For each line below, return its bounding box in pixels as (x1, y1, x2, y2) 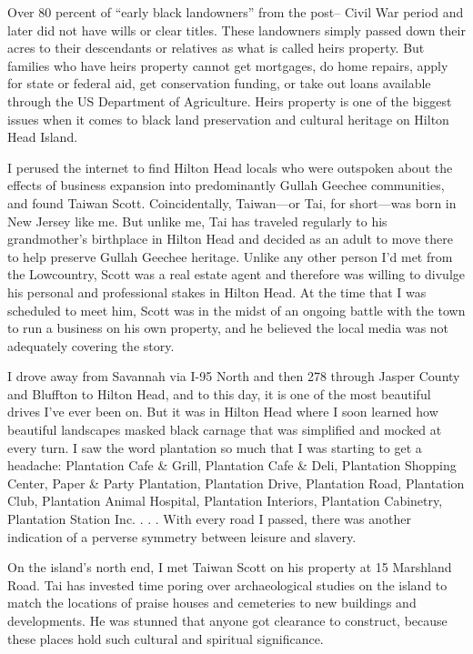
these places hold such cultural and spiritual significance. (7, 629, 324, 648)
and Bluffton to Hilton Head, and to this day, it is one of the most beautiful (7, 384, 431, 403)
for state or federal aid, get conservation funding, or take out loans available (7, 74, 431, 93)
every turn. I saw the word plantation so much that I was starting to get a (7, 438, 422, 457)
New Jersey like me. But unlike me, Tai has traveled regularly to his (7, 211, 387, 230)
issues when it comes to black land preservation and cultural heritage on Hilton (7, 109, 449, 128)
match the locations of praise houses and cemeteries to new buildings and (7, 593, 417, 612)
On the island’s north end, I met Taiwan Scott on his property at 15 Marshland (7, 558, 452, 577)
